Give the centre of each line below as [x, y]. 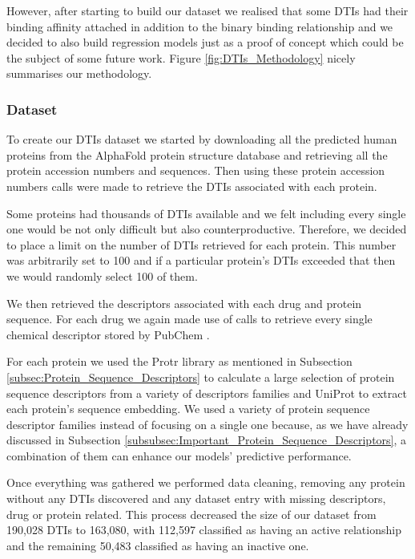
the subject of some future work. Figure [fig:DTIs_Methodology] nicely [181, 57]
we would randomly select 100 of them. [102, 275]
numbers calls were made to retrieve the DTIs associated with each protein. [192, 186]
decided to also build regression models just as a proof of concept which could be [205, 42]
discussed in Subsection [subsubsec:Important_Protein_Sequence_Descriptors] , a [207, 440]
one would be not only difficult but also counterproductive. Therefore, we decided [207, 229]
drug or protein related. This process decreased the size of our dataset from [191, 514]
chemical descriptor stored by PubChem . [108, 334]
